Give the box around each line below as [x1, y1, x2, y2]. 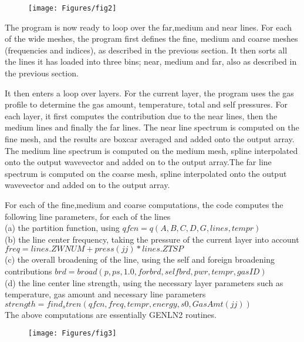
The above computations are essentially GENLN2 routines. [5, 308, 217, 320]
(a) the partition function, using [5, 222, 120, 234]
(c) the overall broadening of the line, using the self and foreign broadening [5, 253, 275, 266]
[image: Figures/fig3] [28, 329, 117, 338]
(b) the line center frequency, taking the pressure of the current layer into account [5, 233, 299, 245]
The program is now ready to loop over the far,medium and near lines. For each [5, 21, 292, 33]
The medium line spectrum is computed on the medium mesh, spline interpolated [5, 144, 298, 156]
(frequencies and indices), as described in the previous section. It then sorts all [5, 43, 288, 56]
